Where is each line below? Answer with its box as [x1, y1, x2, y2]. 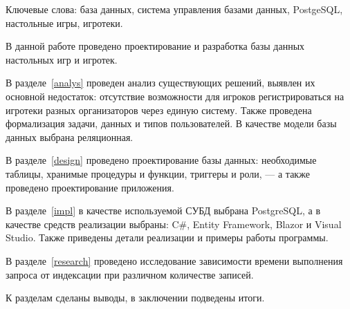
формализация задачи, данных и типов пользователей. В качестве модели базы [6, 116, 337, 131]
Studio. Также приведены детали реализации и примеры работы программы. [6, 230, 329, 245]
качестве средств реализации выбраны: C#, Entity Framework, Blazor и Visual [6, 216, 342, 231]
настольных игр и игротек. [6, 52, 118, 66]
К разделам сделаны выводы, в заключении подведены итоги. [6, 290, 265, 305]
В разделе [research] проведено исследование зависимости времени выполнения [6, 253, 343, 268]
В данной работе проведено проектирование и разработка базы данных [6, 39, 305, 53]
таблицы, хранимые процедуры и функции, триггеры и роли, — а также [6, 166, 310, 180]
